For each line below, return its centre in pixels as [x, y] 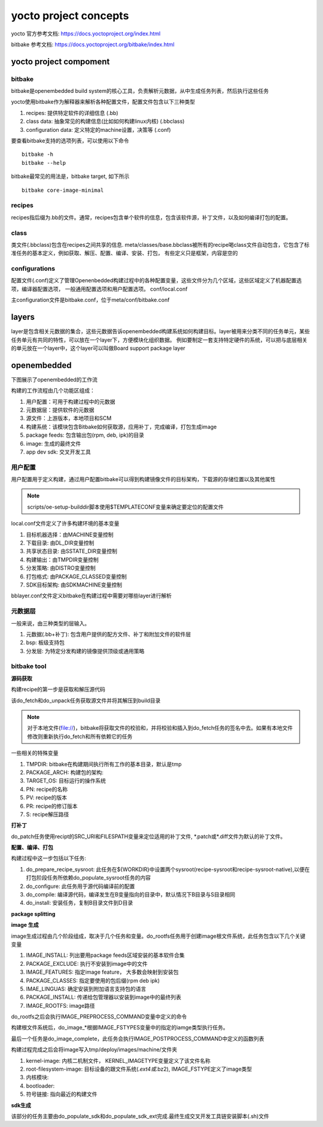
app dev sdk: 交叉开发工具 [58, 452]
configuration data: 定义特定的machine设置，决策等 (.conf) [98, 129]
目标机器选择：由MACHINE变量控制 [70, 534]
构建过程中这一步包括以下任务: [49, 858]
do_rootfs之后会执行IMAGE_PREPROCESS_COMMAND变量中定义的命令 [99, 1017]
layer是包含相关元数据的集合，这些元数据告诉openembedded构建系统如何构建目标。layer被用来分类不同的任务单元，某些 [161, 331]
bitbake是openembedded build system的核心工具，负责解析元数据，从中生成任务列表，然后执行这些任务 [140, 91]
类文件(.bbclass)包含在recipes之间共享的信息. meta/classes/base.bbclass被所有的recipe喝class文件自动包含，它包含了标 [160, 244]
